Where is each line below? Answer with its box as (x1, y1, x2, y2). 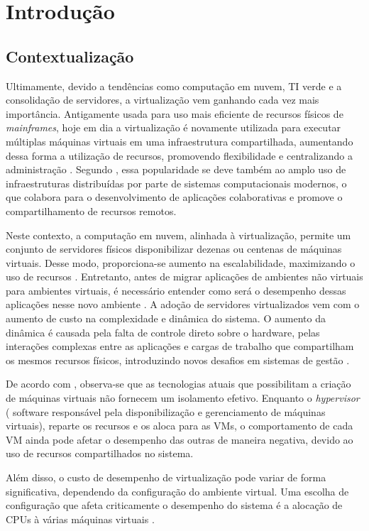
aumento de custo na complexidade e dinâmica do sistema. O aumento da (6, 311, 326, 326)
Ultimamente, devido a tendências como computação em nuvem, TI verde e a (6, 78, 342, 93)
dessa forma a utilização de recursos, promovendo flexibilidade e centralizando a (6, 148, 353, 163)
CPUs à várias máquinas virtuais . (6, 511, 155, 526)
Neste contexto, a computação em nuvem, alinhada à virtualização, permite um (6, 227, 351, 242)
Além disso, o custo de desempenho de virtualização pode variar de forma (6, 470, 326, 485)
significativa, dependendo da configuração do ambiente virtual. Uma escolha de (6, 483, 349, 498)
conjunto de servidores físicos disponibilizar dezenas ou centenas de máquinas (6, 241, 342, 256)
